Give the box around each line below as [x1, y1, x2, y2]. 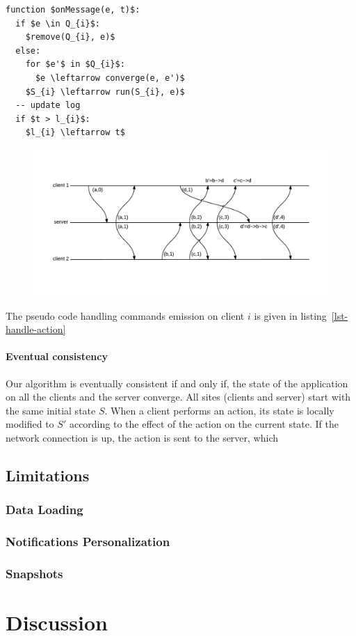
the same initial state [6, 403, 96, 417]
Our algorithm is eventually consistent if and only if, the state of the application [6, 375, 348, 390]
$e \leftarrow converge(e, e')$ [35, 72, 185, 83]
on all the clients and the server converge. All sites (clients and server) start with [6, 389, 351, 404]
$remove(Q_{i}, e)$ [25, 32, 115, 42]
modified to [6, 417, 54, 431]
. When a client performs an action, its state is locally [104, 403, 334, 417]
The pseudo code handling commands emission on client [6, 308, 245, 323]
